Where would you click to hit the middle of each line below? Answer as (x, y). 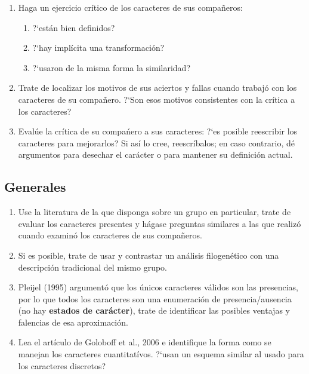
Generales (35, 187)
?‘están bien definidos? (74, 27)
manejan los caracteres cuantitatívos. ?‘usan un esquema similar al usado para (161, 354)
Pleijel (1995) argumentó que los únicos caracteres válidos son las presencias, (158, 287)
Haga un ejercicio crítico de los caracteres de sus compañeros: (130, 7)
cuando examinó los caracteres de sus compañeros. (110, 235)
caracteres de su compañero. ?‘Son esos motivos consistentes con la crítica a (157, 99)
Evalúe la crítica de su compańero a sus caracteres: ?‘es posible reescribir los (158, 131)
